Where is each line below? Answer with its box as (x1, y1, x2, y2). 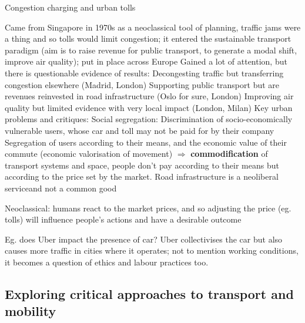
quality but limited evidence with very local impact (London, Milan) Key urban (5, 101, 293, 113)
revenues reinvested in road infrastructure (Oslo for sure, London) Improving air (5, 90, 294, 102)
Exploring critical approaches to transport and (5, 284, 294, 302)
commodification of (190, 147, 268, 160)
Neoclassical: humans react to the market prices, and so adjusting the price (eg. (5, 201, 291, 214)
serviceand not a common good (5, 181, 117, 194)
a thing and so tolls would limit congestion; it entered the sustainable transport (5, 32, 291, 45)
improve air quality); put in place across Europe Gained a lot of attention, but (5, 55, 287, 68)
